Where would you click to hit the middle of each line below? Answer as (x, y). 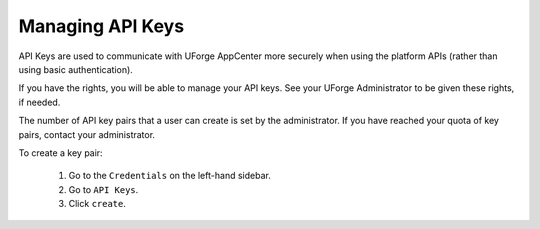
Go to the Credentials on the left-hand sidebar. (170, 176)
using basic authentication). (76, 69)
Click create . (97, 204)
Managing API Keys (101, 26)
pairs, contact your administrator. (86, 134)
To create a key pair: (61, 152)
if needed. (39, 102)
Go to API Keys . (103, 189)
